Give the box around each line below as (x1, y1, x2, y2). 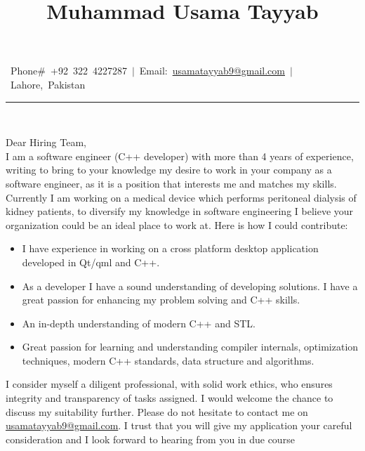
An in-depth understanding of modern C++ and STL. (22, 315, 255, 330)
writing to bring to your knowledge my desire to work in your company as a (6, 162, 332, 177)
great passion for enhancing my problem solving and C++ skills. (22, 292, 300, 307)
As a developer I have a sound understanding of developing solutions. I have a (22, 278, 358, 293)
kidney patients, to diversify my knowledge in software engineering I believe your (6, 204, 354, 218)
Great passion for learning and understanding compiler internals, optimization (22, 339, 359, 354)
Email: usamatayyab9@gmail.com (139, 63, 285, 78)
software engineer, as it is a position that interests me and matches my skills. (6, 176, 337, 190)
